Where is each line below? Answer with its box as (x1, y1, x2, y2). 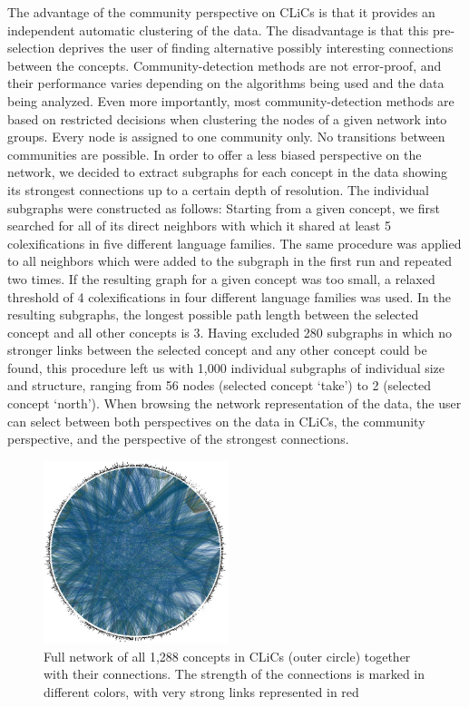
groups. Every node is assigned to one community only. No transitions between (7, 127, 445, 146)
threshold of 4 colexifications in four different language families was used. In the (7, 287, 451, 306)
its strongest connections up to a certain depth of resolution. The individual (7, 180, 429, 199)
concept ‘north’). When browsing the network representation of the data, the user (7, 394, 462, 413)
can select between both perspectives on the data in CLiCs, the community (7, 411, 425, 430)
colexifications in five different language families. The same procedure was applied (7, 233, 462, 252)
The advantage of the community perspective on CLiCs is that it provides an (7, 3, 435, 21)
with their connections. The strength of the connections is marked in (44, 664, 425, 683)
